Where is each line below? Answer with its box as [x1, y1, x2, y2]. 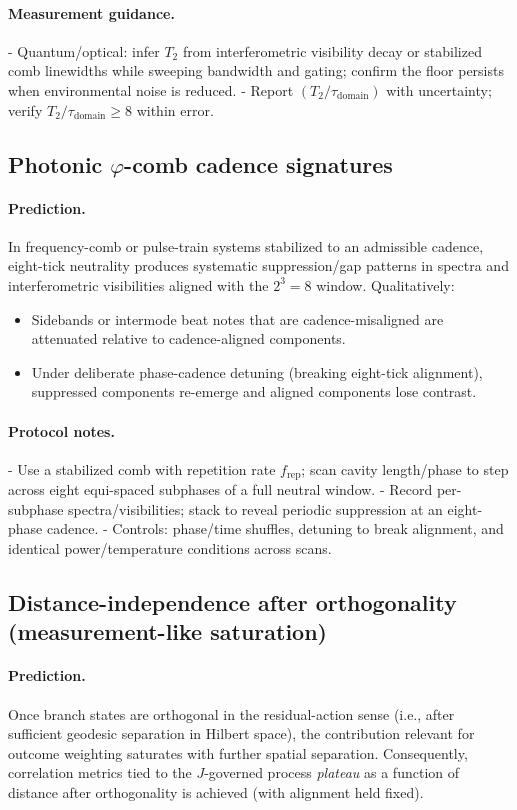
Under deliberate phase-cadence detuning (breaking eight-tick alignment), [31, 361, 483, 382]
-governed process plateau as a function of [204, 762, 459, 783]
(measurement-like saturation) [8, 616, 327, 647]
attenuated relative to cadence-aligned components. [31, 328, 346, 349]
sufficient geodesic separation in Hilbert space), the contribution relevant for [8, 723, 475, 744]
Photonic [8, 148, 103, 179]
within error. [136, 99, 214, 120]
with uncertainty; [386, 79, 492, 100]
